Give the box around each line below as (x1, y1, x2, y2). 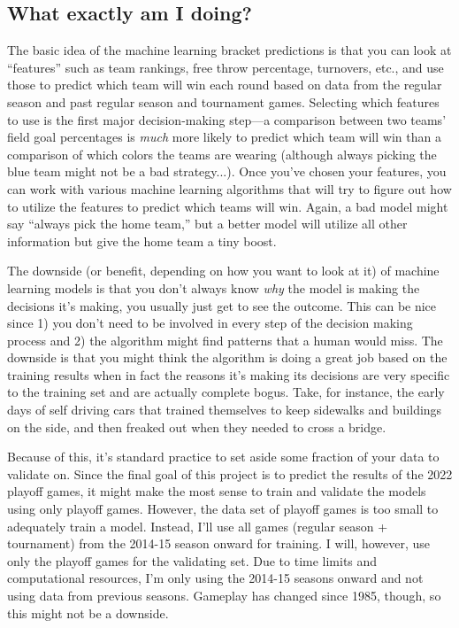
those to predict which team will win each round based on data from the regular (7, 75, 442, 94)
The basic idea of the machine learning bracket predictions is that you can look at (7, 41, 452, 59)
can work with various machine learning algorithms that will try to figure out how (7, 179, 452, 198)
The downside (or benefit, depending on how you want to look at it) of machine (7, 261, 440, 280)
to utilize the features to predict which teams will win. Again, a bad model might (7, 197, 448, 215)
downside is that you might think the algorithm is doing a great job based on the (7, 348, 448, 367)
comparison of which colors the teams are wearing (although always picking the (7, 144, 437, 163)
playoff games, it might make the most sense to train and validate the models (7, 482, 426, 500)
